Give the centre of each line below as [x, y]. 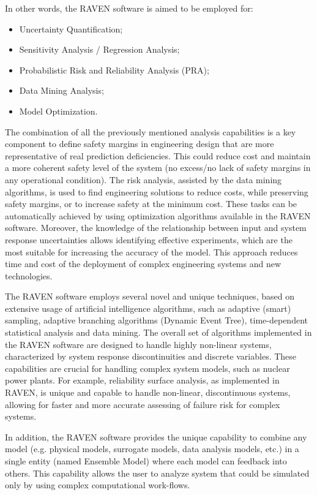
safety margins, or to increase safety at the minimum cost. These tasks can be [151, 204]
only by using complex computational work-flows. [98, 485]
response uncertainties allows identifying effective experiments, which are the [149, 239]
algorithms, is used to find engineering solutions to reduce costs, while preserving [157, 191]
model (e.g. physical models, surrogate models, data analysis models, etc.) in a [152, 449]
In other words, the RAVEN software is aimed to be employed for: [129, 8]
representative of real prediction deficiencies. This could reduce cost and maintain [158, 155]
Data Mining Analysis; [62, 90]
